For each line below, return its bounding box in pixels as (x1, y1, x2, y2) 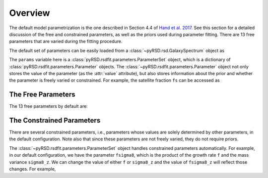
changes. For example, (9, 166, 56, 172)
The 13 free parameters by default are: (9, 103, 88, 109)
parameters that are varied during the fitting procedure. (9, 39, 123, 44)
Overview (9, 7, 50, 18)
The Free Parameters (9, 90, 75, 99)
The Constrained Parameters (9, 116, 101, 125)
